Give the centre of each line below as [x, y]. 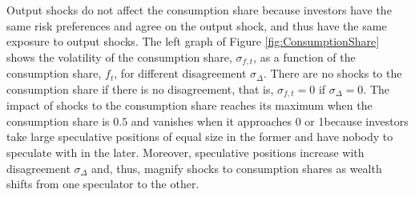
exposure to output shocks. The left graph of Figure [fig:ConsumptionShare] [193, 41]
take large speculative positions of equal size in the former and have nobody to [200, 137]
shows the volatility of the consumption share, [119, 56]
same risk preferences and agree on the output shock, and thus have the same [197, 25]
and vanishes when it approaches [211, 121]
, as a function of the [304, 56]
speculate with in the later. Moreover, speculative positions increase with [185, 153]
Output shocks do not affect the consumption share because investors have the [199, 10]
